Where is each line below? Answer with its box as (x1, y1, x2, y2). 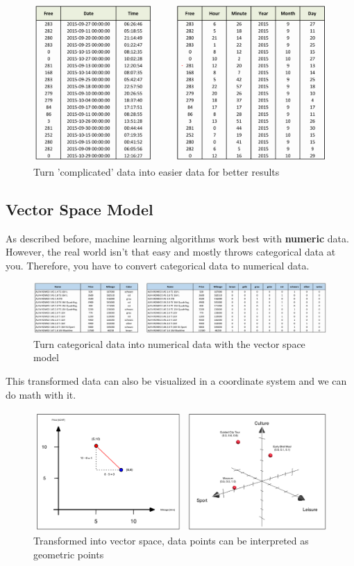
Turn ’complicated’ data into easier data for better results (33, 164, 280, 178)
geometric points (33, 547, 104, 562)
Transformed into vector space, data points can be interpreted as (33, 533, 309, 548)
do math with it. (6, 387, 76, 401)
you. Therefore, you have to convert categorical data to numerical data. (6, 258, 310, 272)
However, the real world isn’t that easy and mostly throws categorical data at (6, 244, 336, 259)
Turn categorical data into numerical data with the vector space (33, 336, 305, 351)
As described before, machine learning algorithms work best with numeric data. (6, 231, 349, 245)
